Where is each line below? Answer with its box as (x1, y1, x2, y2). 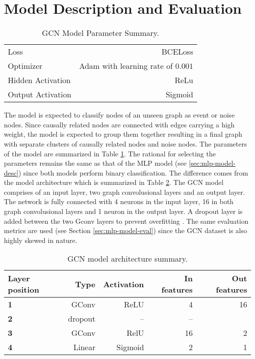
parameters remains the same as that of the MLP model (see (4, 158, 187, 168)
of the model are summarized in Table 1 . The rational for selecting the (4, 148, 216, 158)
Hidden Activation (8, 74, 71, 86)
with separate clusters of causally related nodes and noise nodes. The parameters (4, 138, 247, 149)
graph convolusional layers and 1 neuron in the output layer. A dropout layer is (4, 206, 243, 216)
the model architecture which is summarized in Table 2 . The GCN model (4, 177, 224, 187)
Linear (73, 341, 96, 353)
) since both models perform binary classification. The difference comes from (18, 167, 249, 178)
